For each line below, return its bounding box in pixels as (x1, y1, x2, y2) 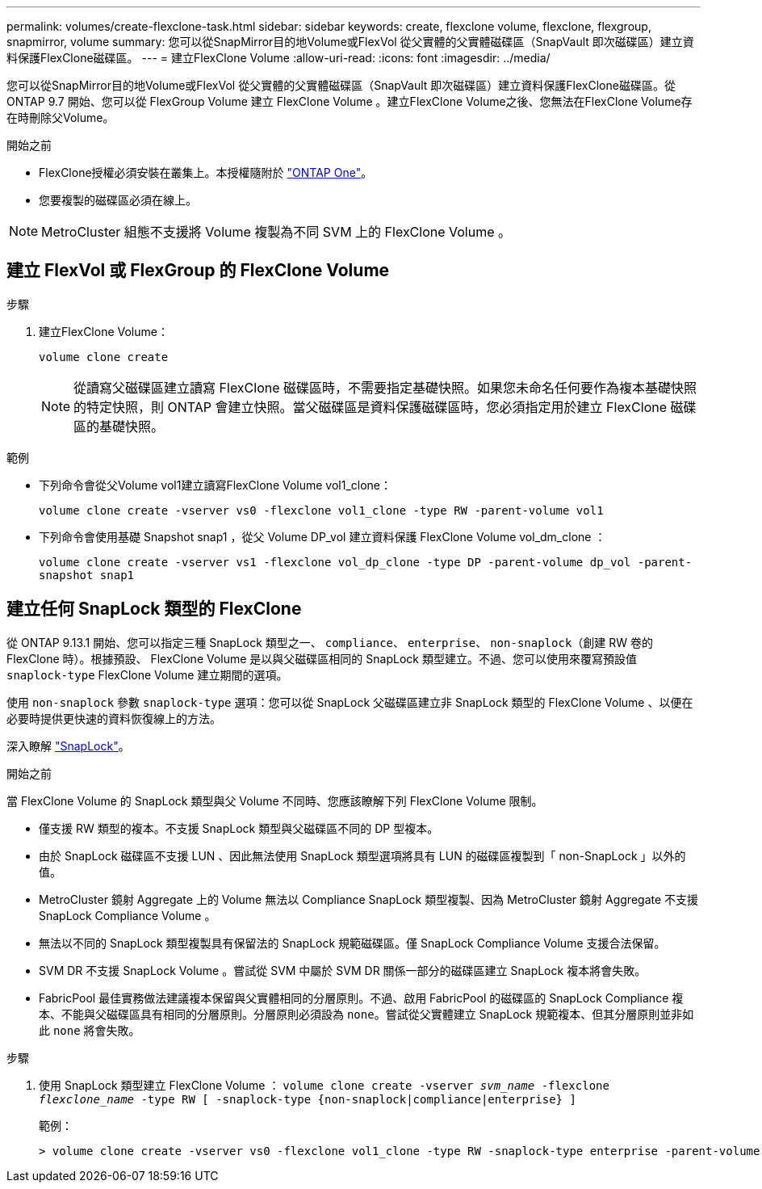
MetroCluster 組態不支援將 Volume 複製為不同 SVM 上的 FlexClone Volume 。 (41, 224, 512, 240)
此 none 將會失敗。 (39, 1023, 140, 1037)
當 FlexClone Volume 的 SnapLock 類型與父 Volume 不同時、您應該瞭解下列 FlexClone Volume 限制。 (6, 793, 543, 808)
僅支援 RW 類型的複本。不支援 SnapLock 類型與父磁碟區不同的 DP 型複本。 (39, 821, 439, 835)
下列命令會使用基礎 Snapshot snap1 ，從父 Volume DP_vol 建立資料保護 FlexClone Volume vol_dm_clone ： (39, 529, 606, 544)
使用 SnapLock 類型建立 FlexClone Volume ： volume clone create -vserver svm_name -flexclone (39, 1078, 609, 1092)
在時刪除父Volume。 (6, 111, 115, 124)
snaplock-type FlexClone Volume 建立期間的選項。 (6, 667, 288, 682)
